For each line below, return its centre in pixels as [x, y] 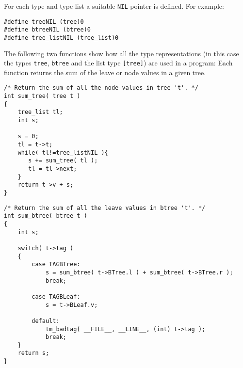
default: [46, 321]
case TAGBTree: [56, 264]
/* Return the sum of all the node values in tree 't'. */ [101, 88]
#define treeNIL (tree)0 [44, 22]
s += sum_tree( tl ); [63, 161]
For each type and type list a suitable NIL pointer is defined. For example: [114, 6]
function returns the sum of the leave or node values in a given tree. [105, 72]
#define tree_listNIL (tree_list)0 [61, 38]
